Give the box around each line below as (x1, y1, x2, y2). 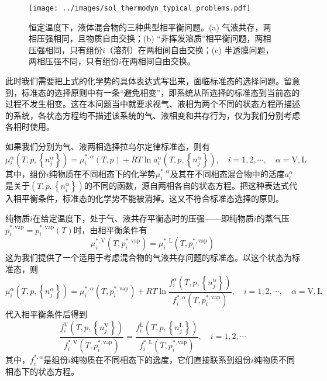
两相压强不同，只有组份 (29, 55, 119, 67)
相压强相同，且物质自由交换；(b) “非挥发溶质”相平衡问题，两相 (29, 32, 271, 44)
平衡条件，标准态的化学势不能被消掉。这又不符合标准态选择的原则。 (21, 192, 284, 205)
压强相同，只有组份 (29, 43, 102, 56)
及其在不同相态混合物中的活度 (170, 167, 285, 179)
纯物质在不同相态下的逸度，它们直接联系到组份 (71, 353, 252, 365)
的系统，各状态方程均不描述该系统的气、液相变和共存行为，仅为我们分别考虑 (5, 109, 300, 121)
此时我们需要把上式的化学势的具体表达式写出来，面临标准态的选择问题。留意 (5, 75, 300, 87)
